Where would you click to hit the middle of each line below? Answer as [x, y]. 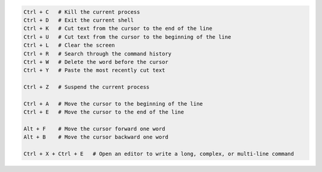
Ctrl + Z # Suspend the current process [86, 87]
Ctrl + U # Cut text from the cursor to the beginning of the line [127, 37]
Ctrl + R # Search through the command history [97, 53]
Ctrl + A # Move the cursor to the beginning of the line [113, 104]
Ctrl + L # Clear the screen [69, 45]
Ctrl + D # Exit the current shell [79, 20]
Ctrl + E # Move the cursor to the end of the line [104, 112]
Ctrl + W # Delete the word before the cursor [96, 62]
